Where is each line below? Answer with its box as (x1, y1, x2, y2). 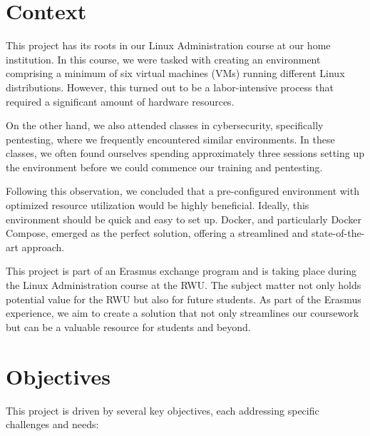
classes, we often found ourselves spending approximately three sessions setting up (6, 146, 364, 161)
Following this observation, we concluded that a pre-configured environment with (6, 183, 359, 198)
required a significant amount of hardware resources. (6, 93, 235, 108)
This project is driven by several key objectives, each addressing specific (6, 402, 319, 417)
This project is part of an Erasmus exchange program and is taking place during (6, 263, 356, 278)
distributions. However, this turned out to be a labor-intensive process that (6, 79, 334, 94)
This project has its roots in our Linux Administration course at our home (6, 38, 331, 53)
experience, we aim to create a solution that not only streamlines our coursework (6, 305, 359, 320)
